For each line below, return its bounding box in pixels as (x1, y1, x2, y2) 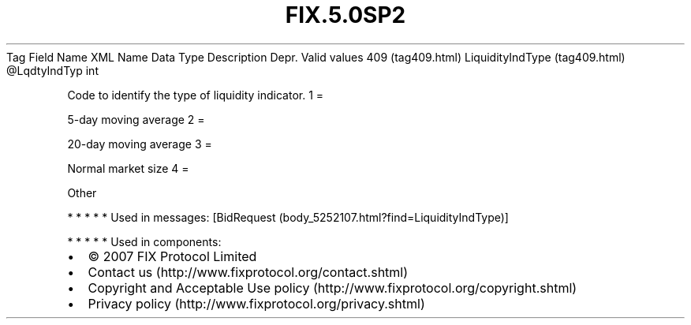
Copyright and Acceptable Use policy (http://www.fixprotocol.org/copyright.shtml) (88, 279, 577, 296)
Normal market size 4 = (67, 161, 189, 175)
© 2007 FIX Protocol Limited (88, 248, 257, 264)
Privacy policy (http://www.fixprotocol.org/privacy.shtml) (88, 295, 425, 312)
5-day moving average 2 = (67, 112, 205, 126)
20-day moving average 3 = (67, 136, 212, 151)
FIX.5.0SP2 (285, 2, 406, 28)
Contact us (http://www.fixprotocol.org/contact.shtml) (88, 263, 409, 280)
